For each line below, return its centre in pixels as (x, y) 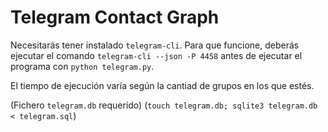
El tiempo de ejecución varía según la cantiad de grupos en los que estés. (162, 85)
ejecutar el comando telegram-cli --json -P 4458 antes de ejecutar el (156, 55)
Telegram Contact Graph (115, 17)
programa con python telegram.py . (82, 66)
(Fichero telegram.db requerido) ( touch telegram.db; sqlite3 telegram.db (164, 105)
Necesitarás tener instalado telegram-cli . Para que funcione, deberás (155, 45)
